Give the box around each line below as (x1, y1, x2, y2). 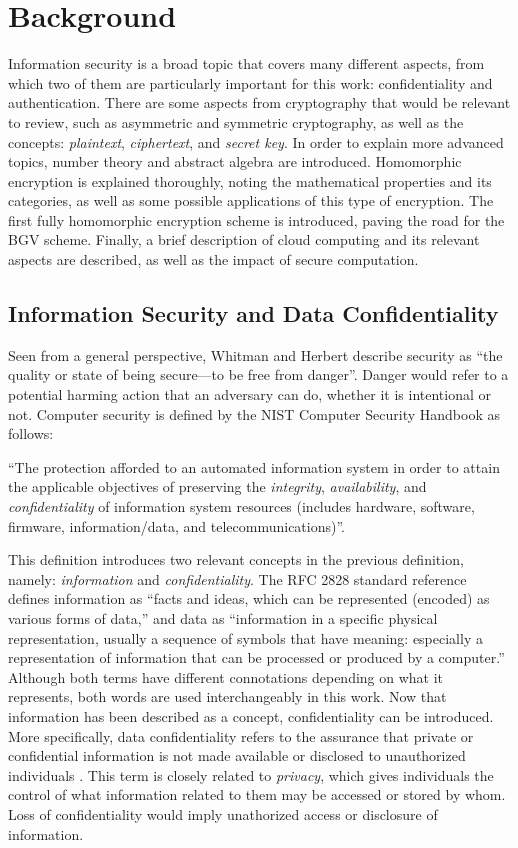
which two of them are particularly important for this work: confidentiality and (8, 72, 493, 93)
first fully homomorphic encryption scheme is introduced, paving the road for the (8, 209, 505, 230)
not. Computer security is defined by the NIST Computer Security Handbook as (8, 403, 500, 424)
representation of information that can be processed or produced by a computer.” (8, 647, 505, 668)
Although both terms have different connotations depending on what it (8, 666, 444, 687)
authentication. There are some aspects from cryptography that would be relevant (8, 92, 511, 113)
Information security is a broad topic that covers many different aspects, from (8, 53, 485, 74)
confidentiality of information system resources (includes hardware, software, (8, 496, 475, 517)
